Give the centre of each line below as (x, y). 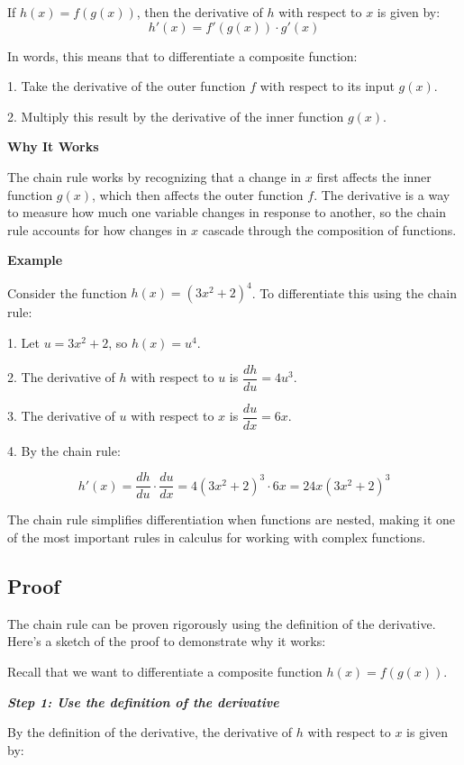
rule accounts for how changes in (97, 229)
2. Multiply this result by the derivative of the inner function (176, 116)
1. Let (23, 343)
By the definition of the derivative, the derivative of (150, 732)
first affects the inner (374, 176)
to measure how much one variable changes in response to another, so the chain (227, 212)
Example (35, 260)
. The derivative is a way (382, 194)
